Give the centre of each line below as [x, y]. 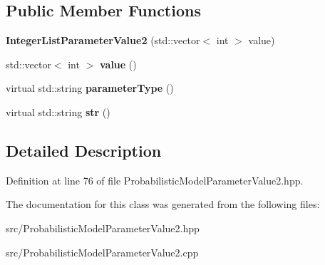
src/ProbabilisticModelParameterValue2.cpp [102, 252]
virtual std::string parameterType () [90, 88]
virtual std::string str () [58, 111]
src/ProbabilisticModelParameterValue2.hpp [103, 228]
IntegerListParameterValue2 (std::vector [103, 40]
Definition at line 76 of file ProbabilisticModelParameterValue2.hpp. [155, 180]
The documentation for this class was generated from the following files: [163, 204]
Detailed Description [84, 150]
